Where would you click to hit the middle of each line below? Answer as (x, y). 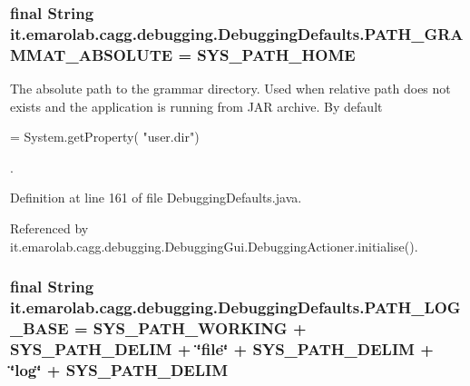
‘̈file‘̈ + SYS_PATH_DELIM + (315, 348)
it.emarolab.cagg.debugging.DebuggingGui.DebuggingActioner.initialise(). (214, 246)
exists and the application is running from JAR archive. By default (196, 106)
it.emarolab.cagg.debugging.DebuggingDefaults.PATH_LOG (235, 307)
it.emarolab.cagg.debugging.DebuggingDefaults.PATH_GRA (237, 33)
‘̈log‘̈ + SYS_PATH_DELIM (119, 369)
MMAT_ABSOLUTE (92, 54)
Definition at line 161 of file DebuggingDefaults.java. (156, 198)
